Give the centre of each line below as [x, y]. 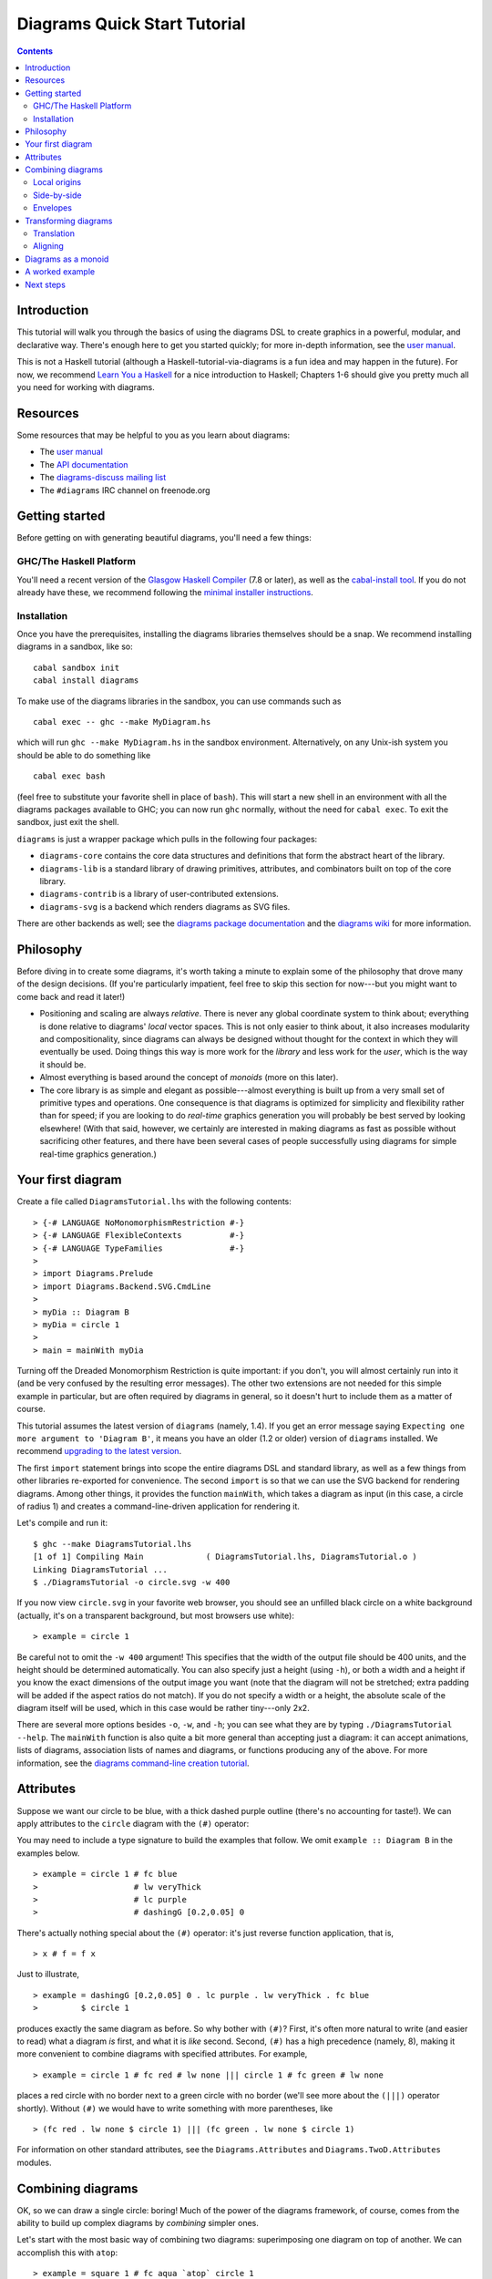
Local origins [57, 182]
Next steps [45, 284]
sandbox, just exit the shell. [68, 822]
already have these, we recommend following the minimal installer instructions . [165, 592]
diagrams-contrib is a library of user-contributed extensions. [159, 894]
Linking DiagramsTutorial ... [101, 1569]
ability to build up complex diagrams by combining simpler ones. [138, 2223]
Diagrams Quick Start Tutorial [131, 24]
